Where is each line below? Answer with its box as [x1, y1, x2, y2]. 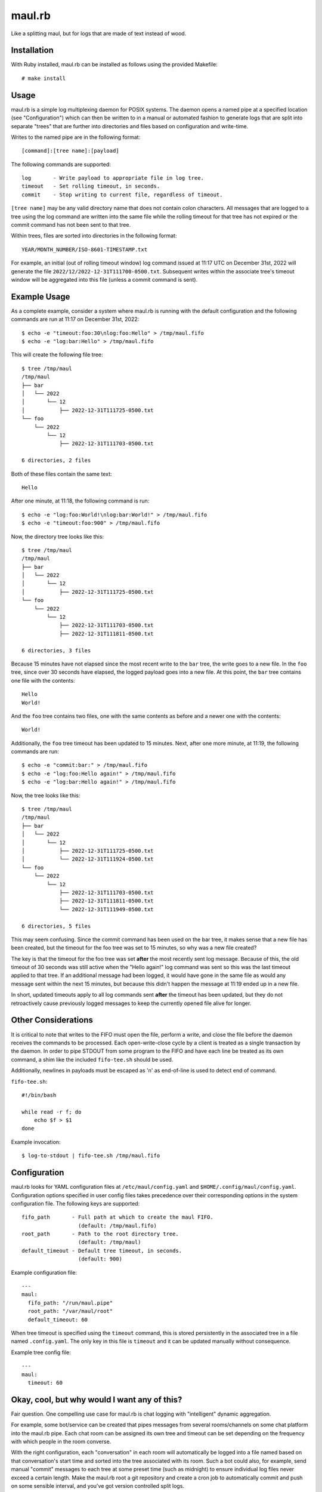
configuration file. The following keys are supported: [11, 1200, 140, 1207]
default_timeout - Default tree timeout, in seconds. [21, 1247, 182, 1254]
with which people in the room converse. [11, 1438, 112, 1445]
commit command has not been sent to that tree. [11, 221, 131, 229]
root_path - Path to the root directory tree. [21, 1231, 179, 1238]
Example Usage [11, 291, 70, 301]
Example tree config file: [11, 1349, 72, 1356]
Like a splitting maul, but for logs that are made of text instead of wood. [11, 30, 187, 37]
